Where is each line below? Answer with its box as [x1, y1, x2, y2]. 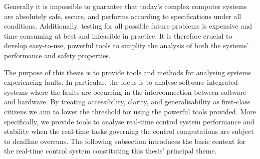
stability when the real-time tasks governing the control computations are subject [4, 126, 254, 136]
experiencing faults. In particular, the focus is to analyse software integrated [4, 77, 238, 87]
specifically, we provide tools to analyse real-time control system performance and [4, 116, 254, 126]
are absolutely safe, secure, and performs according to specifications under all [4, 11, 241, 21]
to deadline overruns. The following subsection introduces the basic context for [4, 135, 245, 146]
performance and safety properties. [4, 50, 111, 60]
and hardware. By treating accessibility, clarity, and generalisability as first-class [4, 96, 250, 107]
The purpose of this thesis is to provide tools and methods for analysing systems [4, 67, 251, 77]
